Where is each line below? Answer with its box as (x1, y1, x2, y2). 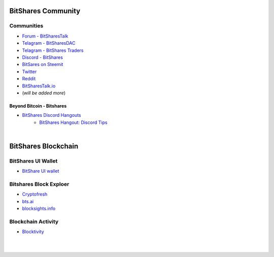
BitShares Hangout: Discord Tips (39, 119, 108, 125)
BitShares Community (9, 7, 81, 15)
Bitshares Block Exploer (9, 180, 70, 187)
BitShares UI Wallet (9, 157, 58, 165)
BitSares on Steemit (22, 61, 63, 68)
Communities (9, 22, 44, 29)
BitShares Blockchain (9, 142, 79, 150)
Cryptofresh (22, 191, 48, 198)
